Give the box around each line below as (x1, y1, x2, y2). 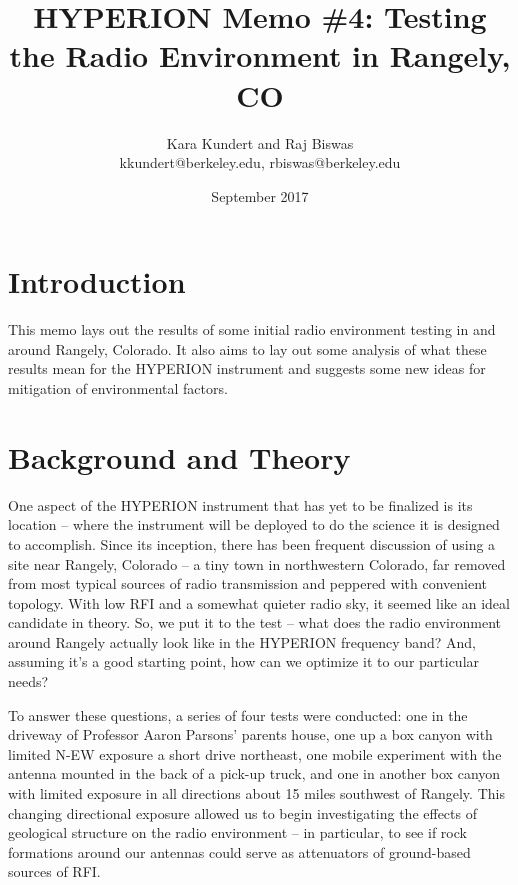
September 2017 (211, 185, 309, 206)
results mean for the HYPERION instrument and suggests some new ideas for (8, 358, 486, 379)
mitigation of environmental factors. (8, 378, 228, 398)
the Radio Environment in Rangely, (9, 35, 511, 76)
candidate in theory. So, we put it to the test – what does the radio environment (8, 612, 501, 633)
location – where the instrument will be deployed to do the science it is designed (8, 514, 500, 535)
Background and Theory (8, 436, 351, 477)
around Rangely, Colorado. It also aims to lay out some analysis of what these (8, 338, 487, 359)
